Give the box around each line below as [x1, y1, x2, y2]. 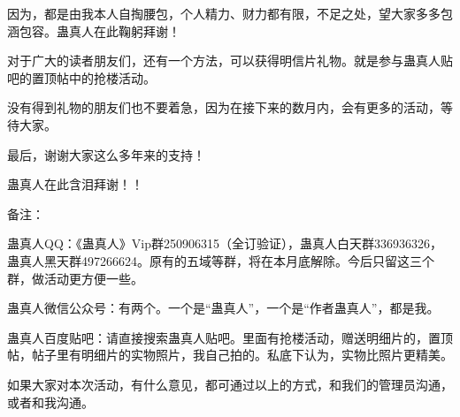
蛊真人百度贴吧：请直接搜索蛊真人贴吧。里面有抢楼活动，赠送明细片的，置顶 [7, 328, 453, 346]
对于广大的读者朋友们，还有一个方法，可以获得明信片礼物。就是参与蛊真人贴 [7, 51, 453, 70]
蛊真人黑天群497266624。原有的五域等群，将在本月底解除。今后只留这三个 [7, 251, 434, 269]
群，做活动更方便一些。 [7, 269, 143, 287]
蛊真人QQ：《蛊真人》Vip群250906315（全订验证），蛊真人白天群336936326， [7, 234, 442, 253]
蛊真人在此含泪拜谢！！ [7, 175, 143, 193]
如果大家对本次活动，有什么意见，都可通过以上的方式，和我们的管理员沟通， [7, 375, 453, 393]
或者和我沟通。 [7, 392, 94, 411]
